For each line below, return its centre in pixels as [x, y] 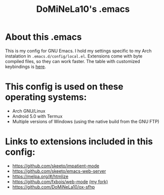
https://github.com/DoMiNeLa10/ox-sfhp [54, 187]
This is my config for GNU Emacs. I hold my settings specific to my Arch [79, 51]
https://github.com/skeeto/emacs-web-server [59, 171]
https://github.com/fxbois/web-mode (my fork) [60, 182]
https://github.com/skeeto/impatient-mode [56, 166]
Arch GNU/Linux [29, 111]
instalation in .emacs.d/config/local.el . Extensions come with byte [74, 56]
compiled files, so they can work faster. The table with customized [73, 61]
